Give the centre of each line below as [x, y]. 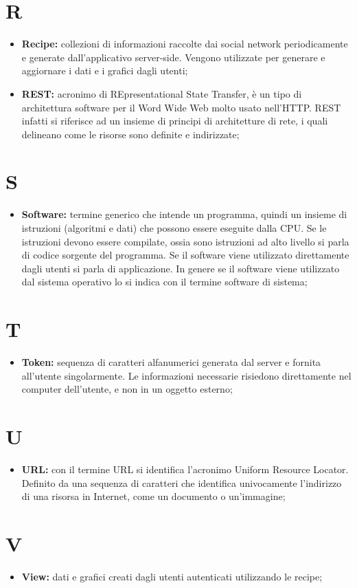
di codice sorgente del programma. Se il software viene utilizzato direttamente [185, 255]
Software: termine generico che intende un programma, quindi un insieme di [184, 214]
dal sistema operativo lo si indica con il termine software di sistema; [164, 282]
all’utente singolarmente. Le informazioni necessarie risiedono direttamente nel [186, 375]
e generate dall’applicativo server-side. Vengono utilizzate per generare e [173, 57]
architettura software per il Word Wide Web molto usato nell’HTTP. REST [181, 107]
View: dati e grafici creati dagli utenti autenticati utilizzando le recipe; [172, 576]
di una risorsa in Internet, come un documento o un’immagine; [153, 496]
